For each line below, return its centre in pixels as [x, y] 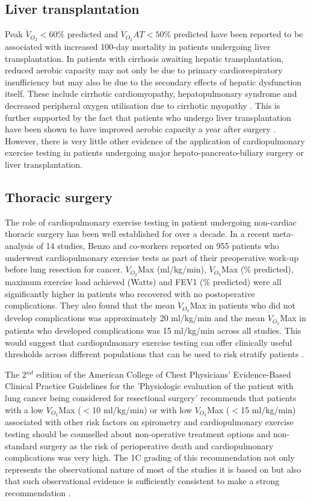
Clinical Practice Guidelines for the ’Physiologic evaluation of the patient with [149, 386]
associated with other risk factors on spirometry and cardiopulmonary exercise [149, 422]
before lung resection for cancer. [64, 269]
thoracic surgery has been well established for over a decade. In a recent [137, 234]
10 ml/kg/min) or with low [142, 409]
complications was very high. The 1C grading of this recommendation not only [150, 457]
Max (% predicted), [257, 269]
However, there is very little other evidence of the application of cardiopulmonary [155, 140]
